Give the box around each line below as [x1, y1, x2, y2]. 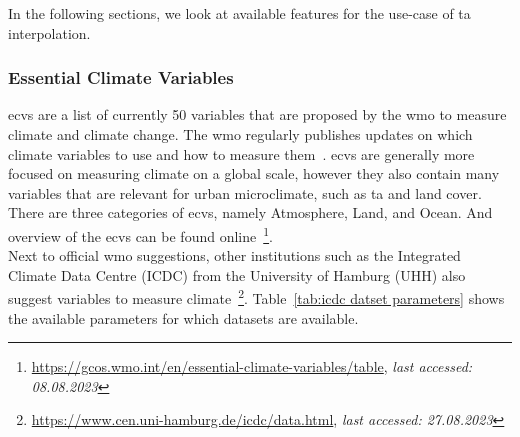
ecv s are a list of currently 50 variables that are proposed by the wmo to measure [8, 104, 507, 125]
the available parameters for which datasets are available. [8, 307, 359, 328]
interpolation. [8, 22, 91, 43]
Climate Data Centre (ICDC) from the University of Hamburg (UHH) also [8, 264, 466, 285]
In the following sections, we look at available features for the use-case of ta [8, 3, 471, 23]
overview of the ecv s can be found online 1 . [8, 222, 273, 246]
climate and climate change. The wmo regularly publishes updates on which [8, 124, 473, 144]
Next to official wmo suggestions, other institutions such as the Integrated [8, 245, 461, 266]
